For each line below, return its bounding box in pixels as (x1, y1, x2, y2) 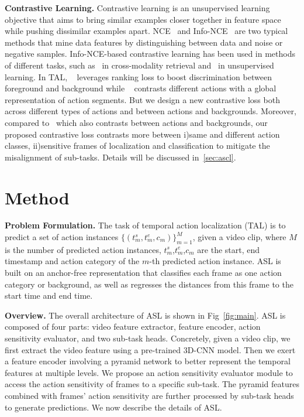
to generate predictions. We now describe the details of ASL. (5, 401, 222, 413)
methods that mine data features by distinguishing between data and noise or (5, 36, 283, 48)
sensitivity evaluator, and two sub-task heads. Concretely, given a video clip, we (5, 331, 291, 344)
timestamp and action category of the (5, 255, 140, 267)
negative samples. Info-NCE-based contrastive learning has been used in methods (5, 47, 296, 60)
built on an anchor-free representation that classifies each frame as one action (5, 266, 282, 279)
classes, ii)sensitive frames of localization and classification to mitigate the (5, 139, 270, 152)
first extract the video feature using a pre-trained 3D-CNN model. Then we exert (5, 343, 296, 356)
